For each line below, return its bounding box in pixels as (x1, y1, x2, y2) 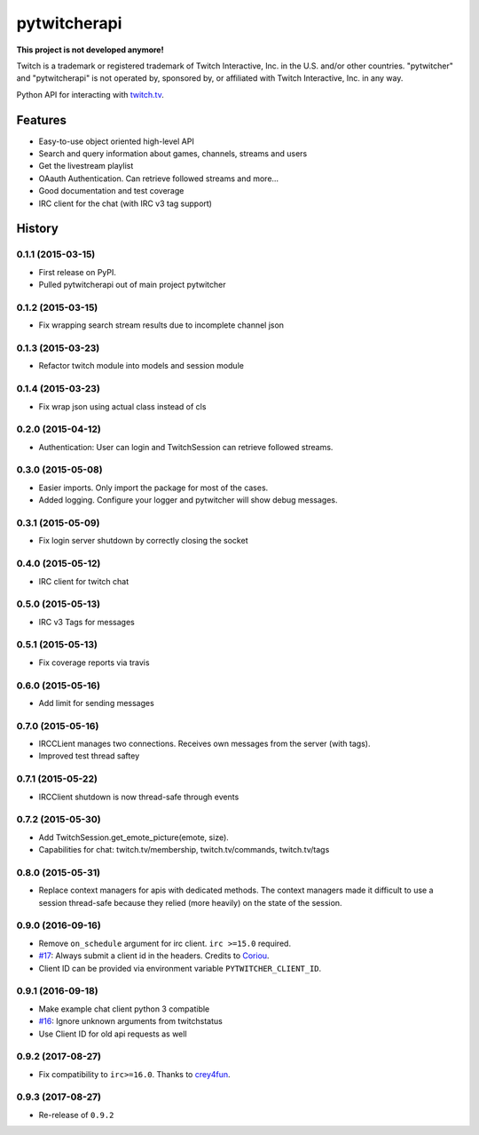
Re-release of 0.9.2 (38, 1109, 114, 1120)
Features (16, 112, 67, 128)
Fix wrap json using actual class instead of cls (38, 401, 207, 412)
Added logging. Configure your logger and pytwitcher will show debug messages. (38, 495, 338, 505)
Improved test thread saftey (38, 750, 140, 761)
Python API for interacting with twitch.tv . (16, 89, 164, 99)
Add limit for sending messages (38, 697, 154, 708)
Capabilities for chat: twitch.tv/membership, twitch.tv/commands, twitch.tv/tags (38, 845, 330, 855)
